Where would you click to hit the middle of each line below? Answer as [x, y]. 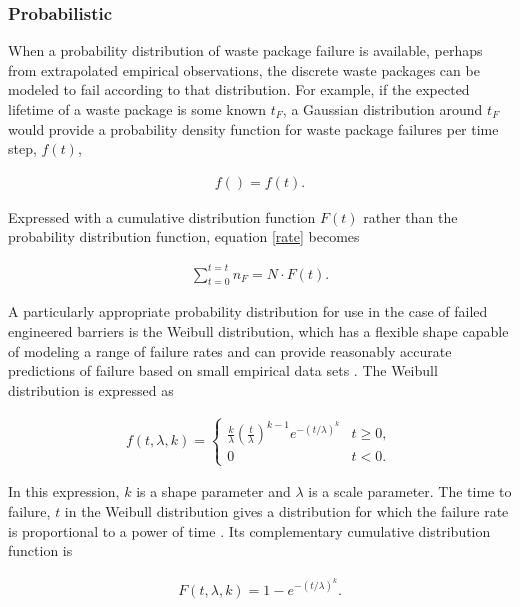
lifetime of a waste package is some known [137, 109]
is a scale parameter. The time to [410, 491]
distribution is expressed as [91, 389]
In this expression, [64, 491]
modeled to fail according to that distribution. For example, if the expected [239, 89]
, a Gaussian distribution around [382, 109]
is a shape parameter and [213, 491]
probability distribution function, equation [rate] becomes [184, 236]
